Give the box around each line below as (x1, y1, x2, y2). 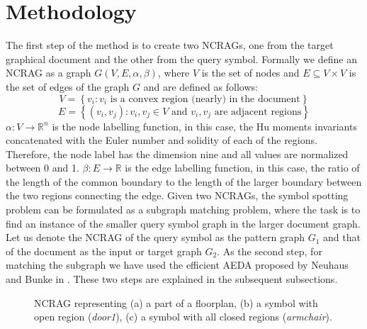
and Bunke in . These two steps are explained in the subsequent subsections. (6, 272, 338, 286)
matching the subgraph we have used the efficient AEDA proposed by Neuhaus (6, 257, 349, 272)
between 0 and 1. (6, 160, 79, 175)
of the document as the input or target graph (6, 243, 202, 258)
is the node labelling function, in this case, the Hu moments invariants (52, 118, 357, 133)
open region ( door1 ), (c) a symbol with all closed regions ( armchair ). (34, 309, 332, 324)
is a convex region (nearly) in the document (110, 94, 300, 104)
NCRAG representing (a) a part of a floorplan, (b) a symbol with (34, 295, 318, 310)
